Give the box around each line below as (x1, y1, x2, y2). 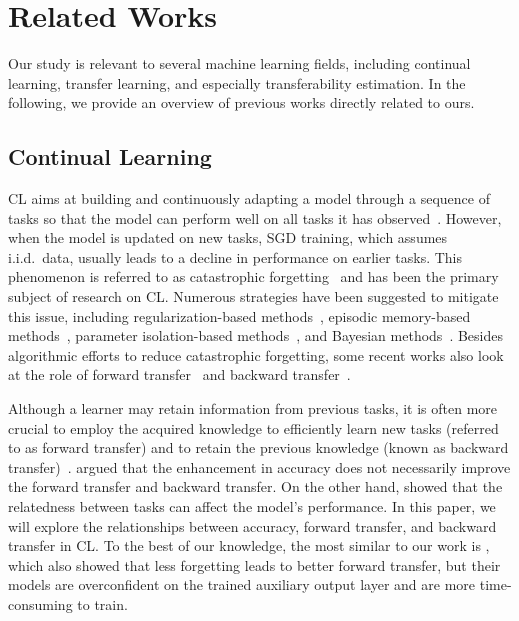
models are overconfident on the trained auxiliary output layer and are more (8, 574, 476, 595)
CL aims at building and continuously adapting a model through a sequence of (8, 188, 490, 209)
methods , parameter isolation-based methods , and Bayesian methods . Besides (8, 325, 503, 346)
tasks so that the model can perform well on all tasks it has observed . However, (8, 207, 502, 228)
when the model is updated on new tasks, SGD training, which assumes (8, 227, 448, 248)
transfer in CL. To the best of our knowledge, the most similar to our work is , (8, 535, 490, 556)
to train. (77, 593, 128, 614)
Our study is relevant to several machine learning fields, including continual (8, 53, 471, 74)
